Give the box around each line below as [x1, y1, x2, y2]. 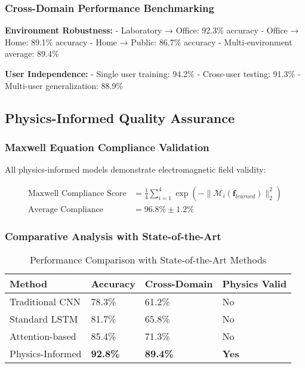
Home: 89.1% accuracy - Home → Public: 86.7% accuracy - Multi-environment [5, 35, 292, 48]
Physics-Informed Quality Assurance [5, 108, 235, 127]
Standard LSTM [10, 312, 78, 326]
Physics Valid [222, 277, 287, 291]
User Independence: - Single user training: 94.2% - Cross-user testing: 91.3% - [5, 68, 301, 79]
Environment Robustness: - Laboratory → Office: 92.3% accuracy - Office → [5, 24, 299, 36]
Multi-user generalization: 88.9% [5, 79, 124, 91]
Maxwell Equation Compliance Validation [5, 139, 210, 154]
